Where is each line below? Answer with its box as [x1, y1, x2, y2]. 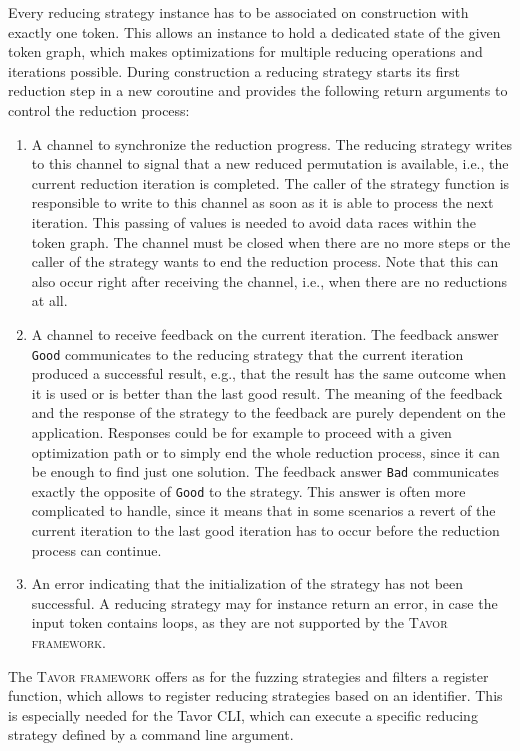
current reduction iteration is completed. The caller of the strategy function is [31, 172, 510, 193]
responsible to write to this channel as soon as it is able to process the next [31, 192, 494, 213]
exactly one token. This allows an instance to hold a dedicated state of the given [8, 21, 501, 42]
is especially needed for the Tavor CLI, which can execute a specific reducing [8, 704, 478, 725]
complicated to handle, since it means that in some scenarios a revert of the [31, 500, 496, 521]
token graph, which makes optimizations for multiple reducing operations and [8, 41, 483, 62]
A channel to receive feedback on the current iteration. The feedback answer [31, 323, 499, 344]
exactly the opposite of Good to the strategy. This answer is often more [31, 480, 466, 501]
